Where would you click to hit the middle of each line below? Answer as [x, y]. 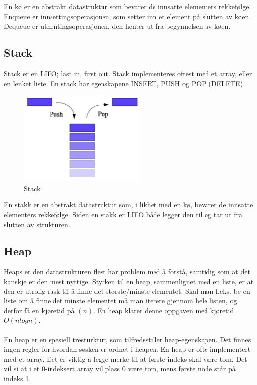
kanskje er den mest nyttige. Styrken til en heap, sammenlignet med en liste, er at [129, 281]
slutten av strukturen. [37, 224]
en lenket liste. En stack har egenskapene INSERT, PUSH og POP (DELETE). [125, 83]
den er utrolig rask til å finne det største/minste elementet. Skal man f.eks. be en [127, 291]
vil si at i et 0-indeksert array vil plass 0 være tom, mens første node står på [120, 368]
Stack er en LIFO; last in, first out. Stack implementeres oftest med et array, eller [128, 73]
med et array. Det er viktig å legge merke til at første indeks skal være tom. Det [126, 359]
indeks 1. [18, 378]
